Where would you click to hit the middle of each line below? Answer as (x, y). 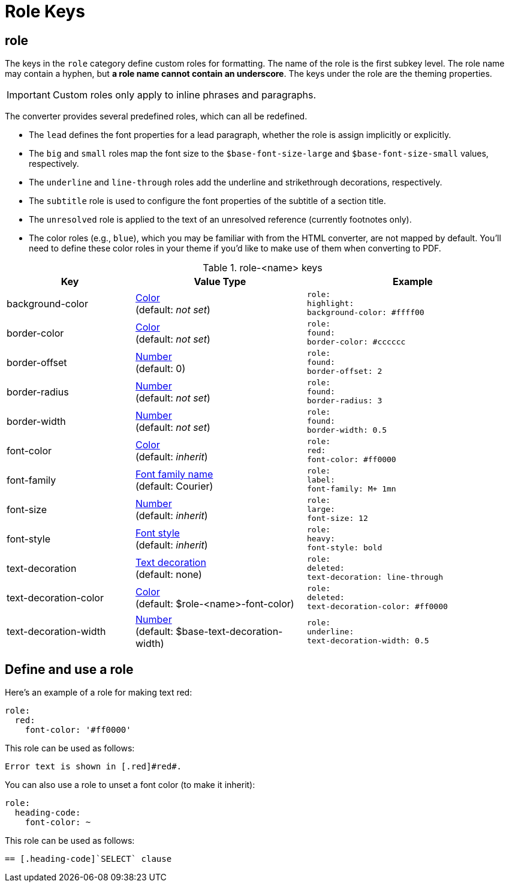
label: (321, 480)
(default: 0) (161, 368)
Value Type (220, 282)
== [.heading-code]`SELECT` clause (88, 859)
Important (28, 95)
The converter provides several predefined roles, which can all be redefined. (156, 116)
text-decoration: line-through (375, 577)
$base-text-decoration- (229, 632)
